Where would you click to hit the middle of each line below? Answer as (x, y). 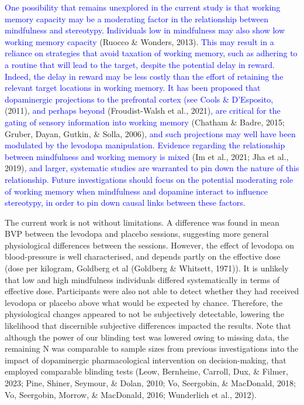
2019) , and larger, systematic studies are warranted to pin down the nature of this (152, 168)
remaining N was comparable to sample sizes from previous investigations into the (152, 348)
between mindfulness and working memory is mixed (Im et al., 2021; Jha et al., (147, 156)
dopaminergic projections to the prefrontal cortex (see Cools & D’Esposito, (139, 99)
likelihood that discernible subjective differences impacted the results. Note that (148, 326)
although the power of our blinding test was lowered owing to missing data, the (147, 337)
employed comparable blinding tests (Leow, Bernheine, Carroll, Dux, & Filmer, (146, 371)
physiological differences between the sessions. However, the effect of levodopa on (150, 245)
